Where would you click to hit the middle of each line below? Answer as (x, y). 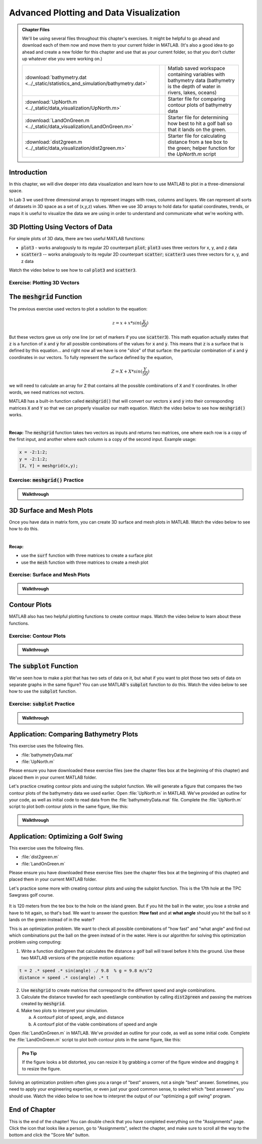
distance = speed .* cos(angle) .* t (64, 977)
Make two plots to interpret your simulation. (65, 1010)
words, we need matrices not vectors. (47, 392)
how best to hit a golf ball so (200, 123)
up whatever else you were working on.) (62, 59)
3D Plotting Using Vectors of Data (61, 227)
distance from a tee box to (198, 142)
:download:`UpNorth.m (51, 102)
